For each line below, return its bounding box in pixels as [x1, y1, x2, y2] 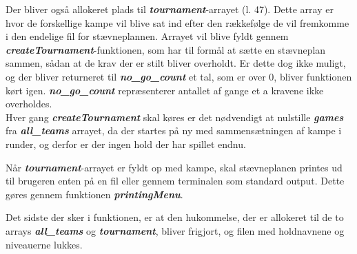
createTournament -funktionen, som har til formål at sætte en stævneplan [6, 42, 326, 56]
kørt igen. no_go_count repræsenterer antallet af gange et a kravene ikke [6, 83, 324, 97]
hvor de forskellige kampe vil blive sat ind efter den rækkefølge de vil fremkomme [6, 15, 349, 30]
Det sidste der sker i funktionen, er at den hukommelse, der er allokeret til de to [6, 210, 344, 224]
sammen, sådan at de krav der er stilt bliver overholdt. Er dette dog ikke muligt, [6, 56, 346, 70]
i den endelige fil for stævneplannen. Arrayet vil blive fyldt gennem [6, 29, 289, 43]
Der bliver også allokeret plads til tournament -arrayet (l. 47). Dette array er [6, 2, 334, 16]
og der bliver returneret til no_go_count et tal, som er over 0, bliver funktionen [6, 69, 352, 83]
